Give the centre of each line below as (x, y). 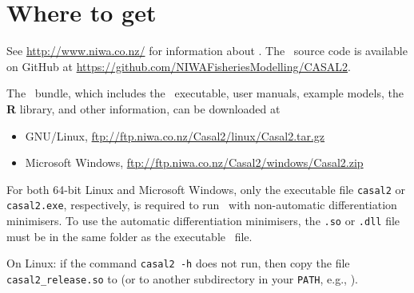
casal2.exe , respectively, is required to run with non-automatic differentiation (202, 205)
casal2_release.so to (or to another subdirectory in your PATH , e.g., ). (182, 278)
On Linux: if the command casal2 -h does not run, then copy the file (178, 263)
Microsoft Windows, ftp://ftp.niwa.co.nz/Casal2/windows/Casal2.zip (194, 162)
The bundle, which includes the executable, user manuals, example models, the (205, 93)
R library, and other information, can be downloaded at (143, 108)
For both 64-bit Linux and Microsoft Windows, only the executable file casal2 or (206, 189)
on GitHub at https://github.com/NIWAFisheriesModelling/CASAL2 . (179, 66)
